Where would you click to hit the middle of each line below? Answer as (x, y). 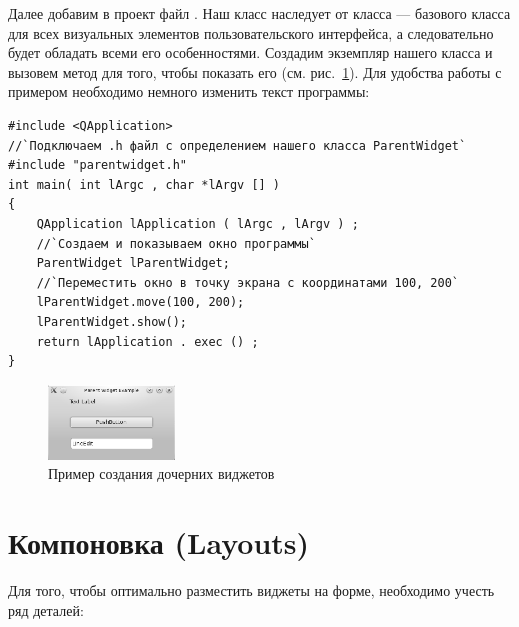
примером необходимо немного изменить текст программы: (189, 91)
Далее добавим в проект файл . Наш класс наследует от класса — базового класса (259, 13)
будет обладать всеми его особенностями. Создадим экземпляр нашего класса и (250, 52)
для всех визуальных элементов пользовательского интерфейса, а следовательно (251, 32)
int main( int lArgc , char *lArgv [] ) (144, 184)
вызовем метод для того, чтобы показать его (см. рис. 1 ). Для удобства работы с (255, 71)
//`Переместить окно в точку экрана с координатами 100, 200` (248, 282)
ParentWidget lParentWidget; (133, 263)
